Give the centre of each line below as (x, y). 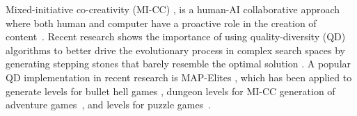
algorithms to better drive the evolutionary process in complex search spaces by (175, 50)
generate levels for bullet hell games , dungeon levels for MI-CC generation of (170, 91)
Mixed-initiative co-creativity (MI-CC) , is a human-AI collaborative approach (173, 9)
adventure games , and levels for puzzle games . (109, 105)
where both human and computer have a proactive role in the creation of (161, 23)
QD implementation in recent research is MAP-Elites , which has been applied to (179, 77)
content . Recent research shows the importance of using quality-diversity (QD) (176, 36)
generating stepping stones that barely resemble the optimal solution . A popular (178, 64)
